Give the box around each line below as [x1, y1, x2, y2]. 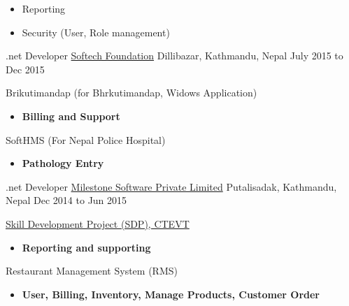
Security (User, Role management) [22, 24, 170, 39]
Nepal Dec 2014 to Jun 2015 [6, 193, 127, 207]
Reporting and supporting [22, 240, 151, 254]
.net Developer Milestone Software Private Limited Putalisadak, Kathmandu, [6, 179, 337, 194]
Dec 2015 [6, 61, 45, 76]
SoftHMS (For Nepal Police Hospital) [6, 132, 166, 147]
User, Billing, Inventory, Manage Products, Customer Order [22, 286, 320, 301]
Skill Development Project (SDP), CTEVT [6, 216, 190, 231]
